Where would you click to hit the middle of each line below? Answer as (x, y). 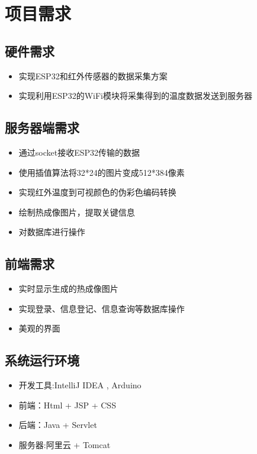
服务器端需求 (42, 128)
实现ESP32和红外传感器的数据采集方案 (93, 75)
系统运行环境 (42, 360)
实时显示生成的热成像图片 (68, 289)
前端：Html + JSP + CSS (67, 405)
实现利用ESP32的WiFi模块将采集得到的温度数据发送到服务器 (135, 96)
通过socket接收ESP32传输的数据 (79, 152)
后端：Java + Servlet (58, 425)
